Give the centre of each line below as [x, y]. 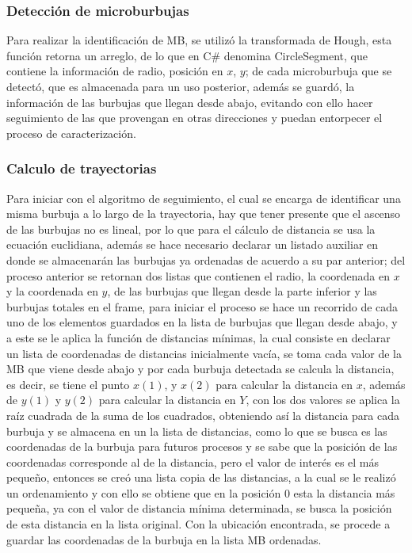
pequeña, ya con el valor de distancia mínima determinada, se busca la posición [199, 508]
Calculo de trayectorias [82, 168]
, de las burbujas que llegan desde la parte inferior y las [242, 291]
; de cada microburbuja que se [319, 71]
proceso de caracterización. [71, 133]
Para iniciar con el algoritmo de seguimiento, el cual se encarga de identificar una [204, 198]
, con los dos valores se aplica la [323, 400]
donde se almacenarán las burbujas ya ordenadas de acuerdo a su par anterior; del [206, 259]
